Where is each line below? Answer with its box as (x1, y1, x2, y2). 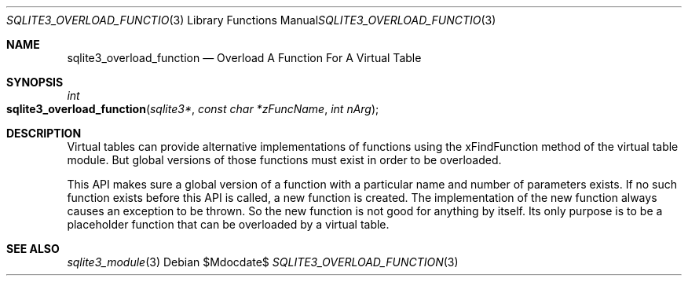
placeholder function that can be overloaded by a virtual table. (67, 218, 390, 231)
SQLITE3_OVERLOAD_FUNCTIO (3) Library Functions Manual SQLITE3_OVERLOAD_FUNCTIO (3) (6, 13, 496, 27)
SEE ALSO (6, 242, 60, 255)
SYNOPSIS (6, 75, 64, 89)
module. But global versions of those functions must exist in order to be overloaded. (67, 153, 502, 167)
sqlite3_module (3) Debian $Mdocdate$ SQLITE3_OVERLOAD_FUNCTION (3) (67, 255, 459, 269)
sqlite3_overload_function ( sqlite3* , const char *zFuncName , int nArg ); (6, 102, 379, 115)
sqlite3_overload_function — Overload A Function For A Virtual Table (67, 51, 422, 64)
